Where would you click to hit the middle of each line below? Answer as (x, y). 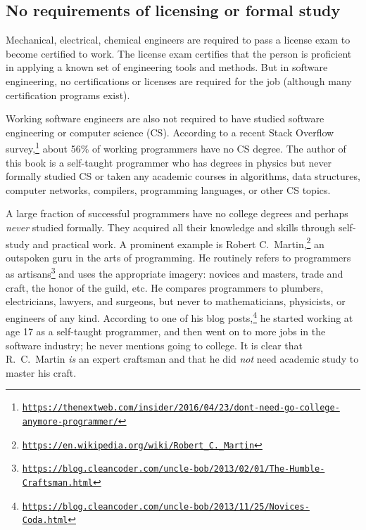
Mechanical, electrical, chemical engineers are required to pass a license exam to (178, 40)
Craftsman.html (58, 483)
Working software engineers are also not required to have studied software (165, 118)
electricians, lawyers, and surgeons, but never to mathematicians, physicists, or (176, 301)
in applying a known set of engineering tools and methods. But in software (167, 67)
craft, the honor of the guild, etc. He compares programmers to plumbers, (165, 287)
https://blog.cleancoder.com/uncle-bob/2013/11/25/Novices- (166, 506)
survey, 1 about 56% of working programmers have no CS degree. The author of (176, 148)
